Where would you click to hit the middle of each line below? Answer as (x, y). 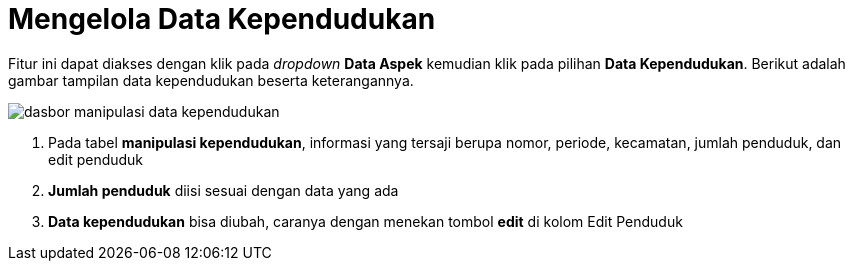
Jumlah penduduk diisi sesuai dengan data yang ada (223, 190)
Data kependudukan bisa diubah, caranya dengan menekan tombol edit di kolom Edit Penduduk (365, 221)
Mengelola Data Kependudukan (222, 19)
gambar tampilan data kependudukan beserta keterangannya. (211, 80)
